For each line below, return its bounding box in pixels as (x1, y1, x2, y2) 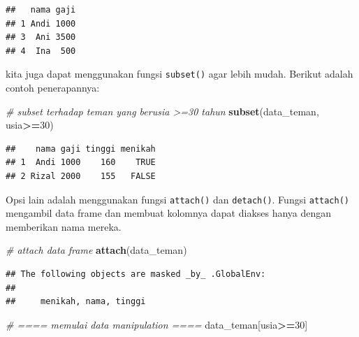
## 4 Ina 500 (6, 45, 76, 56)
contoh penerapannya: (6, 80, 100, 95)
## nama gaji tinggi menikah (6, 143, 156, 154)
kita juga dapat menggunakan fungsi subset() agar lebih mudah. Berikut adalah (6, 66, 353, 81)
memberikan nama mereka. (6, 219, 122, 234)
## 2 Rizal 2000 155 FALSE (6, 171, 156, 181)
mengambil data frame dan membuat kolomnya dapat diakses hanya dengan (6, 206, 332, 220)
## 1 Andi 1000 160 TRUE (6, 157, 156, 168)
